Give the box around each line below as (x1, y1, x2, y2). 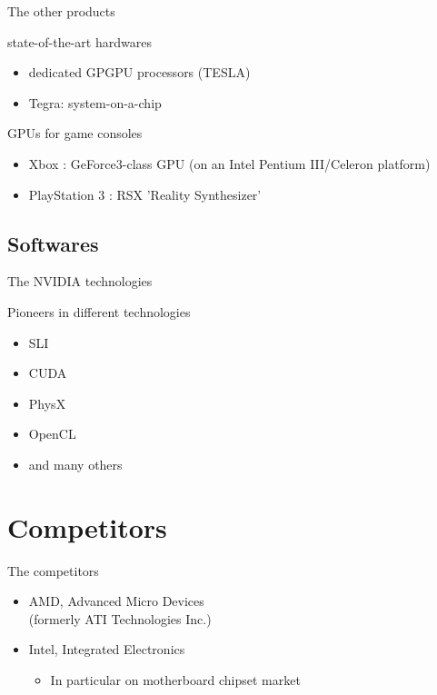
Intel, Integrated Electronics (28, 640, 185, 659)
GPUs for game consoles (7, 124, 143, 143)
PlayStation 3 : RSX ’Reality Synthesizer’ (28, 184, 262, 204)
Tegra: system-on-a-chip (28, 93, 162, 112)
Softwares (7, 229, 99, 257)
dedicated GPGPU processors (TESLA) (28, 63, 251, 82)
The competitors (7, 561, 99, 580)
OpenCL (28, 424, 76, 443)
